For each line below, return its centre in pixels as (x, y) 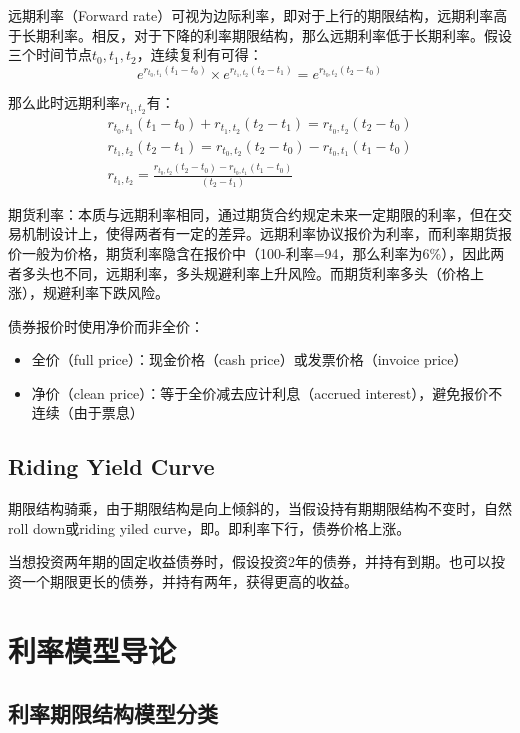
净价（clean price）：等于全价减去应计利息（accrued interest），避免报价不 (267, 392)
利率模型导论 (92, 649)
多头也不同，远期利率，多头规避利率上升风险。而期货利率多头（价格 (245, 272)
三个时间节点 (50, 54)
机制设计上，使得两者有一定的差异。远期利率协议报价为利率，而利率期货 (259, 233)
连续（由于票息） (87, 412)
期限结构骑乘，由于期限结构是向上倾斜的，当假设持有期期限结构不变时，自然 (260, 508)
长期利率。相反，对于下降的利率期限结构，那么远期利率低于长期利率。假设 (266, 34)
